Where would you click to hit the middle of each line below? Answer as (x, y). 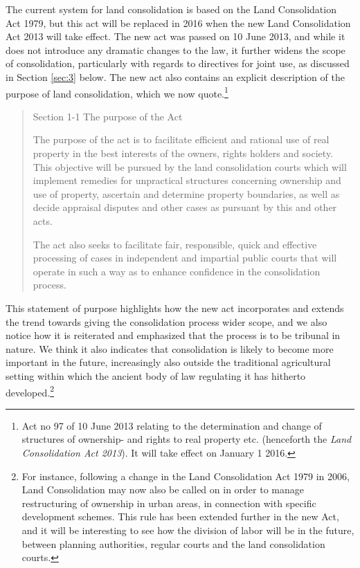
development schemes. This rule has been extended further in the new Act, (180, 516)
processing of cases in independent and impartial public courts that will (185, 258)
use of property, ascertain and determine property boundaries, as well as (186, 193)
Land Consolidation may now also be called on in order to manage (163, 489)
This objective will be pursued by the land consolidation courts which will (190, 166)
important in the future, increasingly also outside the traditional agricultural (168, 362)
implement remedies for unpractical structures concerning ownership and (187, 180)
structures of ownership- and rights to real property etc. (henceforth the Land (187, 439)
